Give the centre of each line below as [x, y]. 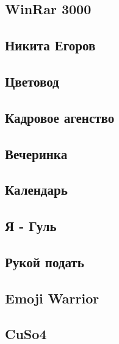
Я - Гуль [31, 226]
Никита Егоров [50, 45]
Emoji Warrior [52, 298]
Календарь [36, 190]
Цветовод [32, 81]
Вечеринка [36, 153]
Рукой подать [45, 261]
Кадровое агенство [60, 117]
